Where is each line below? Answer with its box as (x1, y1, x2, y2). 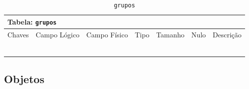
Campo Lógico (36, 29, 80, 39)
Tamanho (156, 29, 185, 39)
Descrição (212, 29, 242, 39)
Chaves (7, 29, 29, 39)
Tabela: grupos (7, 16, 57, 27)
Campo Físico (86, 29, 128, 39)
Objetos (4, 71, 44, 86)
